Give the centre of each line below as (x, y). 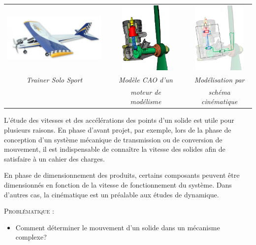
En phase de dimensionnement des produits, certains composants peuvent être (122, 175)
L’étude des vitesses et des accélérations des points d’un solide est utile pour (119, 120)
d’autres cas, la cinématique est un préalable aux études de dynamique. (112, 194)
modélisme (146, 101)
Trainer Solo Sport (54, 79)
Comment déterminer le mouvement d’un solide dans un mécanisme (118, 227)
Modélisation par (219, 79)
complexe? (31, 237)
